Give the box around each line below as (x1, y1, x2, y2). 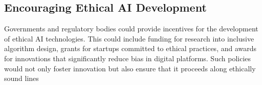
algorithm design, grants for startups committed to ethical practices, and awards (4, 43, 257, 54)
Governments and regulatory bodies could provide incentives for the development (4, 23, 258, 34)
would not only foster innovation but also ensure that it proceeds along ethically (4, 63, 256, 73)
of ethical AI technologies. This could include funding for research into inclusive (4, 33, 254, 44)
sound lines (4, 73, 39, 83)
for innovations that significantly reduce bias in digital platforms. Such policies (4, 53, 251, 63)
